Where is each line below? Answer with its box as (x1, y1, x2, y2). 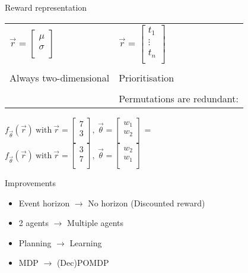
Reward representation (5, 1, 87, 13)
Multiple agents (67, 216, 124, 229)
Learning (69, 236, 102, 249)
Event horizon (18, 196, 70, 209)
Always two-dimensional (9, 70, 110, 84)
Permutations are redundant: (119, 91, 239, 105)
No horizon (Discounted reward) (88, 196, 205, 209)
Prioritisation (119, 70, 174, 84)
